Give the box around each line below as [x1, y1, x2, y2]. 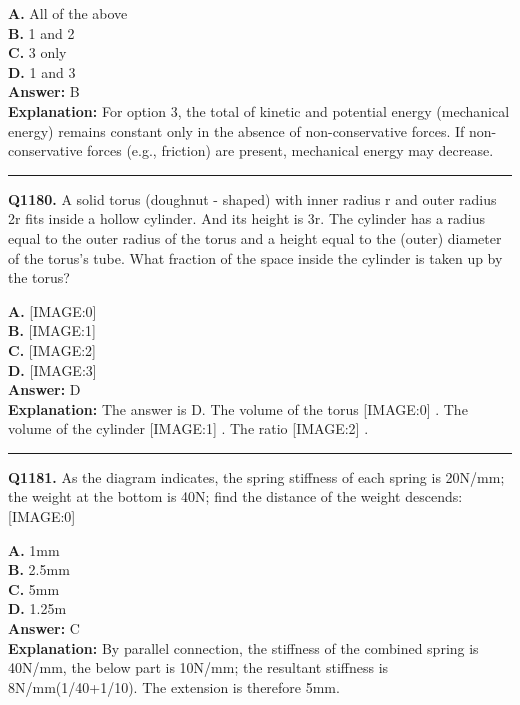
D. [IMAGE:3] [8, 359, 97, 380]
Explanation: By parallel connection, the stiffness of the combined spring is [8, 637, 479, 658]
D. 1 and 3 [8, 61, 76, 82]
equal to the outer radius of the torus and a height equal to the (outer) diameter [8, 227, 502, 248]
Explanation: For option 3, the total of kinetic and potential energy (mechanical [8, 100, 510, 121]
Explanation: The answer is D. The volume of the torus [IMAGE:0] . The [8, 398, 468, 419]
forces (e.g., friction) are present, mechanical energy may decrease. [87, 140, 494, 161]
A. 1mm [8, 539, 60, 560]
